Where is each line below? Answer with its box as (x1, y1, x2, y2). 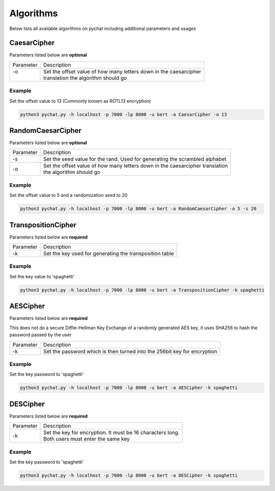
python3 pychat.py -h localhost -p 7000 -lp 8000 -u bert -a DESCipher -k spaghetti (20, 472, 238, 478)
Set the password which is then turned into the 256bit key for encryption (43, 348, 217, 355)
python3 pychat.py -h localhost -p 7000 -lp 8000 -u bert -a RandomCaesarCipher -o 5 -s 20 (20, 206, 257, 212)
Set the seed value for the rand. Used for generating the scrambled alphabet (43, 156, 227, 163)
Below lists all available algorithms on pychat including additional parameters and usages (9, 25, 196, 32)
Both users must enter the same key (43, 436, 130, 443)
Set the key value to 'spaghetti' (9, 273, 75, 279)
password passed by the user (9, 332, 72, 338)
